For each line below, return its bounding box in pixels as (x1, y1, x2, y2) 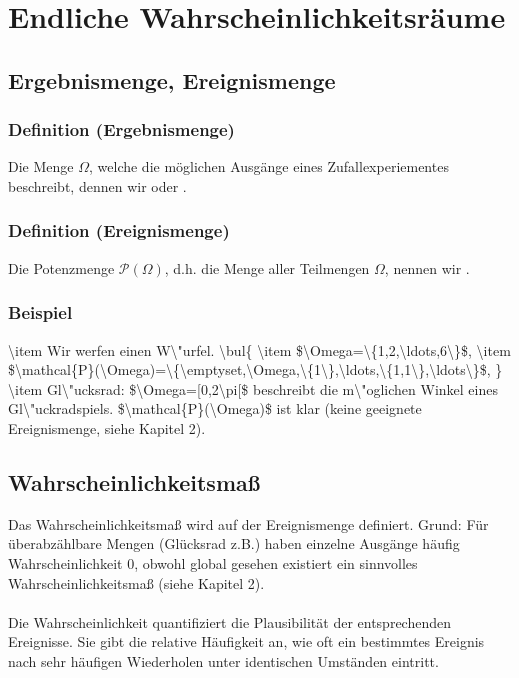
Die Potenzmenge (8, 257, 115, 278)
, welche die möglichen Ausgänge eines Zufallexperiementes (89, 156, 449, 177)
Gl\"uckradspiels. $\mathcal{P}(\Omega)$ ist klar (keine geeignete (8, 398, 422, 419)
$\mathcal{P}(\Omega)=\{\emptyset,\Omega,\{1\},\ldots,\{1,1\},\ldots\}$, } (8, 359, 503, 380)
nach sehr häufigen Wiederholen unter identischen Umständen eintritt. (8, 650, 439, 671)
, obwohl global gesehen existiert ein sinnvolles (134, 552, 418, 573)
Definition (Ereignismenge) (8, 218, 230, 243)
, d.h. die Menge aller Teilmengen (164, 257, 370, 278)
